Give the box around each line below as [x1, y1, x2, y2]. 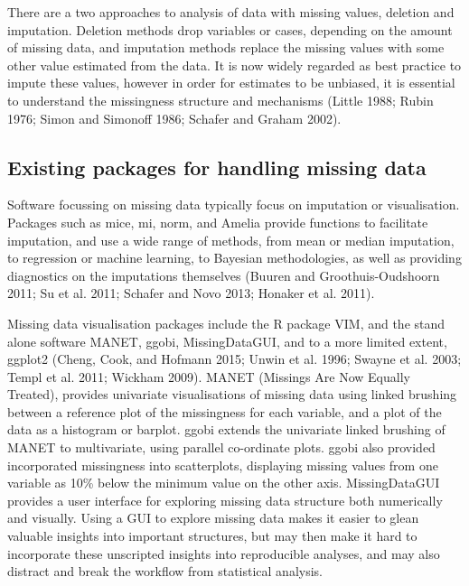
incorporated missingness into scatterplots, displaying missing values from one [7, 455, 438, 474]
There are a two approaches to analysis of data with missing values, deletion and [7, 3, 455, 21]
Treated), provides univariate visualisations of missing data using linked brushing [7, 385, 457, 404]
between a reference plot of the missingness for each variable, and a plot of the [7, 402, 442, 421]
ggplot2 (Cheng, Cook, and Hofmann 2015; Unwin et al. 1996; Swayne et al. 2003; [7, 349, 462, 368]
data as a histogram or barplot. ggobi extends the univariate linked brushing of [7, 420, 446, 439]
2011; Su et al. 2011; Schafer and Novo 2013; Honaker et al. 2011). [7, 284, 375, 302]
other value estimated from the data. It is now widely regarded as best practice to [7, 55, 462, 74]
